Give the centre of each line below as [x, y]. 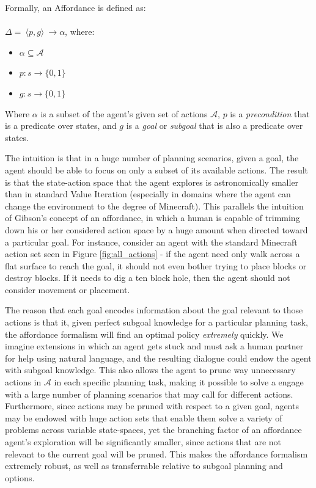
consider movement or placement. [68, 289]
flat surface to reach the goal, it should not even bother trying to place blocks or [156, 265]
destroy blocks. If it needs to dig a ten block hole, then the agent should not [148, 278]
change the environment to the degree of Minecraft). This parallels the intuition [154, 206]
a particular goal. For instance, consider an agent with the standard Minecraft [151, 242]
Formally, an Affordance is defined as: [75, 7]
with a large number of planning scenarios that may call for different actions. [149, 394]
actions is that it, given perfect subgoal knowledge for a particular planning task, [156, 322]
